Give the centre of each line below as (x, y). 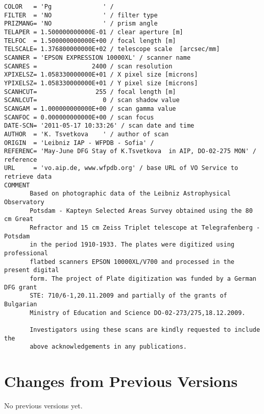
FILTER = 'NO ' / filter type (81, 15)
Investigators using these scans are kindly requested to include (145, 330)
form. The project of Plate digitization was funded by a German (143, 279)
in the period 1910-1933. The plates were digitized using (132, 245)
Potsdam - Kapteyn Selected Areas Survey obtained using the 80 (141, 211)
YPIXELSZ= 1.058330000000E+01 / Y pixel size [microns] (101, 83)
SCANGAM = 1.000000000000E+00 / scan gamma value (90, 108)
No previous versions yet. (43, 406)
